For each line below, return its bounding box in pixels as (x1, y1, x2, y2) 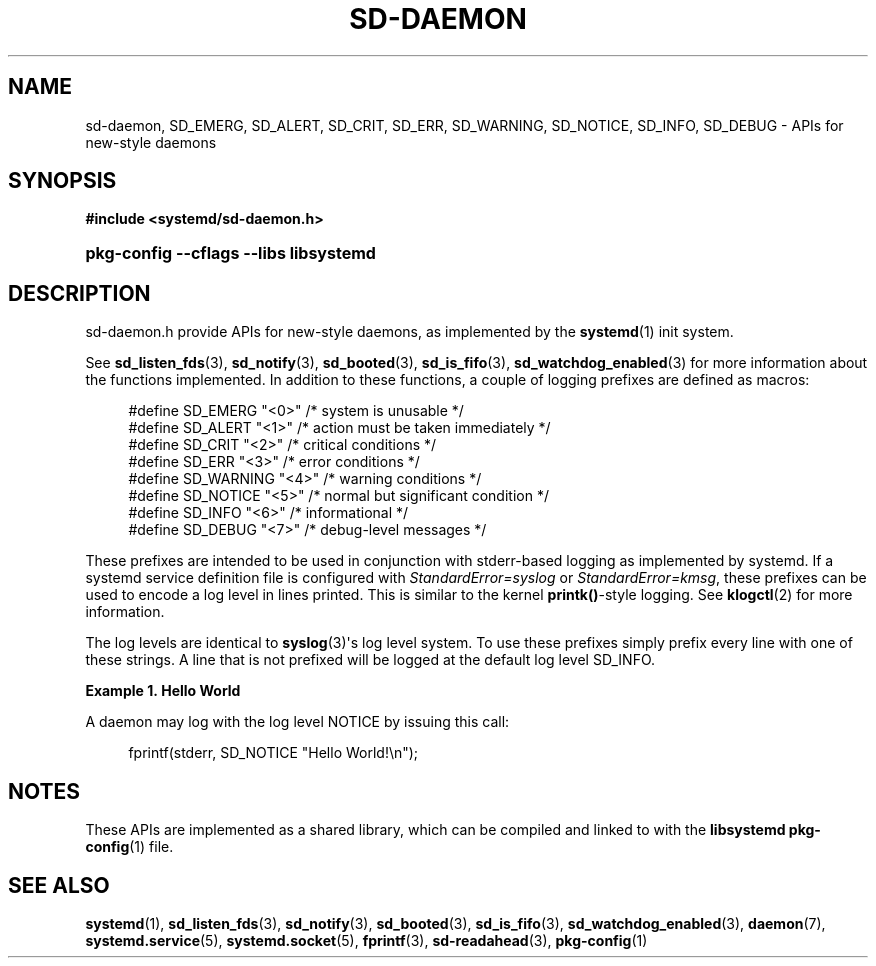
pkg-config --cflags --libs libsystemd (85, 243, 376, 264)
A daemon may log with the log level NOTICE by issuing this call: (85, 713, 510, 731)
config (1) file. (85, 838, 174, 856)
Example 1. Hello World (85, 682, 241, 700)
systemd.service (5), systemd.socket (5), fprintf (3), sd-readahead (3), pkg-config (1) (85, 931, 648, 949)
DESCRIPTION (8, 280, 151, 306)
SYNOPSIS (8, 168, 117, 194)
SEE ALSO (8, 872, 110, 898)
